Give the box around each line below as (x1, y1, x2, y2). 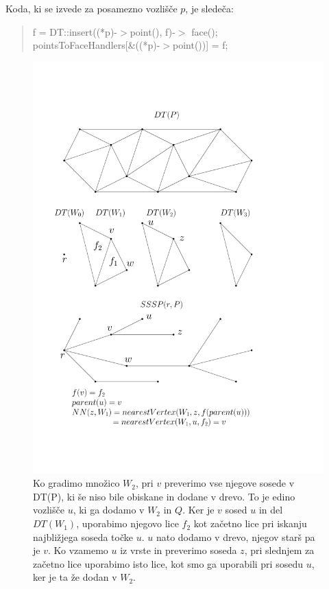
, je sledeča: (185, 1, 234, 15)
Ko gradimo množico (33, 476, 120, 490)
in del (258, 503, 283, 517)
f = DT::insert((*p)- (32, 24, 118, 38)
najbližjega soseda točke (33, 529, 133, 544)
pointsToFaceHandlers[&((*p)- (32, 38, 160, 52)
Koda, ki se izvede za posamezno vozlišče (5, 1, 178, 15)
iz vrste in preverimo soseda (120, 543, 237, 557)
